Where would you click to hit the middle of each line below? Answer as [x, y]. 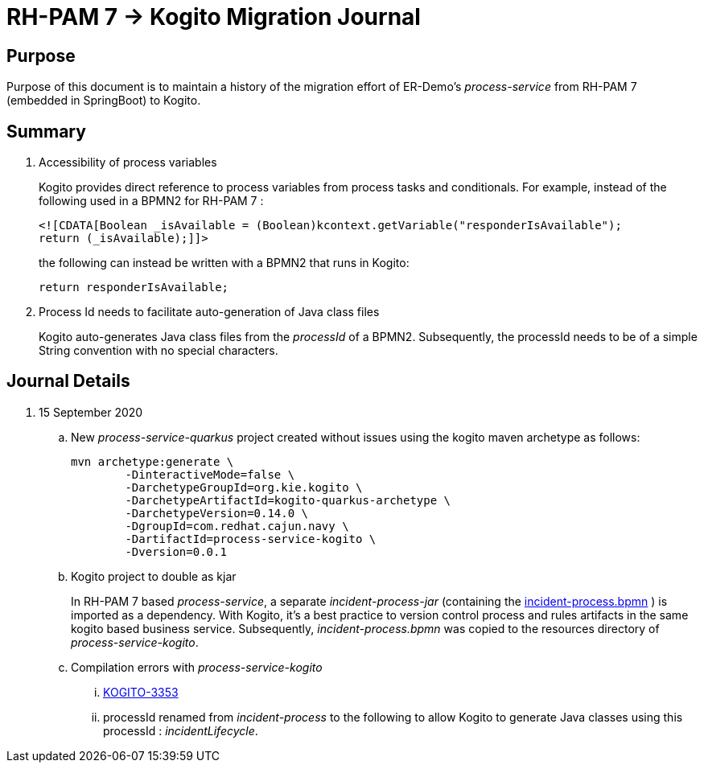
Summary [46, 131]
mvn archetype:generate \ [152, 461]
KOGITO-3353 [141, 692]
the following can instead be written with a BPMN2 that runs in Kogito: [224, 263]
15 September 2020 [91, 412]
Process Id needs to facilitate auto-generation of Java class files [209, 312]
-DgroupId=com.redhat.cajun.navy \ [237, 526]
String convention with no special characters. [159, 351]
